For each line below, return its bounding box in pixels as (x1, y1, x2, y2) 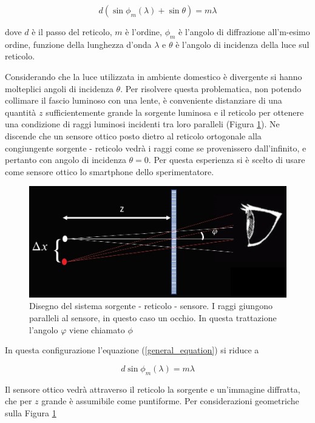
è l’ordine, (125, 25, 162, 38)
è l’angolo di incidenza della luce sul (175, 38, 310, 50)
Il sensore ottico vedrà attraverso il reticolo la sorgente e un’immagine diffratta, (5, 382, 300, 395)
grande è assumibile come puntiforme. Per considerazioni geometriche (41, 395, 299, 407)
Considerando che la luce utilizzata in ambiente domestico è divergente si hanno (5, 70, 302, 82)
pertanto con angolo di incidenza (5, 153, 126, 166)
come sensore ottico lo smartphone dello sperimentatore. (5, 165, 214, 178)
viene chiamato (69, 323, 125, 336)
